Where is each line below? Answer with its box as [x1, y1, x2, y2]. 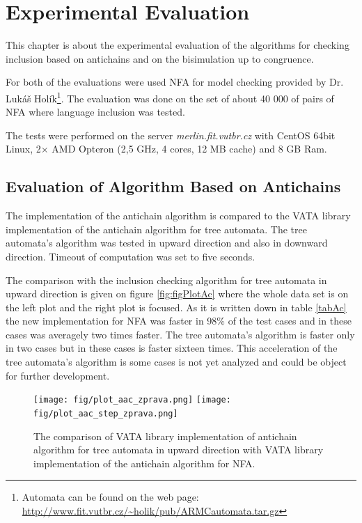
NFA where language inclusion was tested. [6, 104, 185, 119]
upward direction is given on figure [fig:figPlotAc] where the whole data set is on [6, 286, 349, 301]
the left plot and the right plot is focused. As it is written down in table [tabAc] [6, 299, 347, 314]
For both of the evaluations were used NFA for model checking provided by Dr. [6, 75, 344, 89]
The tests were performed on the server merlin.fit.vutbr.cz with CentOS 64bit [6, 127, 336, 142]
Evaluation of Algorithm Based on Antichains [6, 175, 341, 197]
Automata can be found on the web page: [22, 490, 199, 504]
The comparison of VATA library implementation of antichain [33, 428, 297, 443]
